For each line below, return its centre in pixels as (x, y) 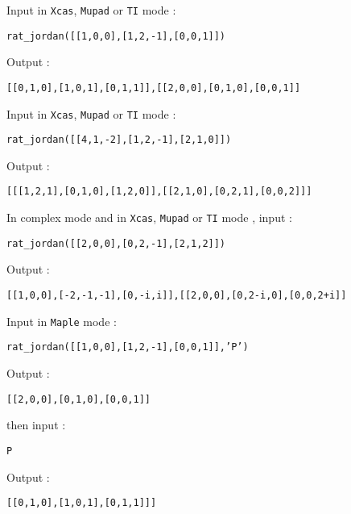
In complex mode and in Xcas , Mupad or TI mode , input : (149, 217)
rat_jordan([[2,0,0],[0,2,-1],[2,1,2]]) (116, 243)
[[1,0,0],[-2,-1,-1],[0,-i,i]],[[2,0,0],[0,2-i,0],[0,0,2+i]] (177, 296)
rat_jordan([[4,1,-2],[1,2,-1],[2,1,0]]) (119, 140)
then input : (36, 425)
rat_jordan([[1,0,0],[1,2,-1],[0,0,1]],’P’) (128, 347)
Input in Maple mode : (62, 321)
